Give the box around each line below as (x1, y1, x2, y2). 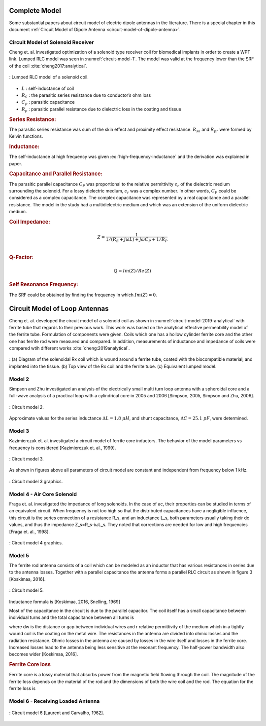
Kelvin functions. (9, 133, 43, 139)
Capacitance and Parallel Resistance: (9, 170, 103, 177)
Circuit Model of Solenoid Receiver (9, 38, 94, 45)
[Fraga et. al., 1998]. (9, 529, 50, 535)
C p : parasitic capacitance (21, 99, 75, 106)
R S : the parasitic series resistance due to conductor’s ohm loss (21, 92, 151, 99)
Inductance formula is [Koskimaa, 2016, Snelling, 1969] (9, 599, 121, 605)
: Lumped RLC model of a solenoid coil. (9, 74, 89, 80)
